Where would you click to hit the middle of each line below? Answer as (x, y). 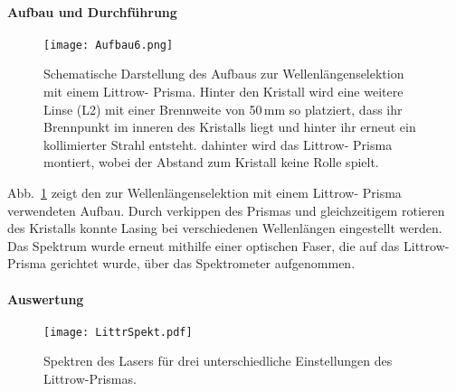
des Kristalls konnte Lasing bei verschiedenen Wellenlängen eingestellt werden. (225, 228)
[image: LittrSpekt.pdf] (118, 332)
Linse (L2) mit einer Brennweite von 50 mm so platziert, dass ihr (223, 109)
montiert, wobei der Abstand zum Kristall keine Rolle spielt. (211, 162)
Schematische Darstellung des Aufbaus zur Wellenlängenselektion (224, 74)
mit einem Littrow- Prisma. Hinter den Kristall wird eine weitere (223, 92)
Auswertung (46, 298)
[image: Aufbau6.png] (109, 45)
